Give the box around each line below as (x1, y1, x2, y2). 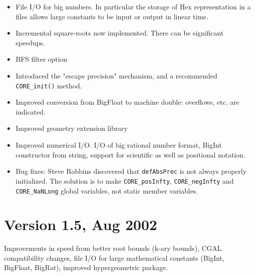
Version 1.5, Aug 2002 (4, 214, 157, 235)
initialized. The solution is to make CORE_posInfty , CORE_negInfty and (15, 175, 234, 186)
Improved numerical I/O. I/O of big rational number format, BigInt (15, 140, 222, 150)
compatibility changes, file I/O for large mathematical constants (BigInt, (4, 252, 224, 263)
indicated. (15, 106, 46, 117)
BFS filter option (15, 54, 67, 64)
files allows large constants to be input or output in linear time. (15, 11, 208, 21)
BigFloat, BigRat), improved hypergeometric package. (4, 262, 168, 273)
